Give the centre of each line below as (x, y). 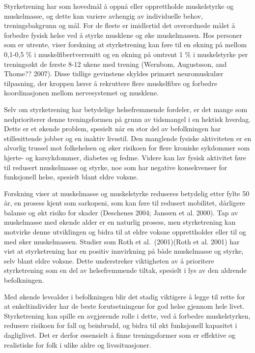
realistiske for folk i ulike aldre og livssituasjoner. (78, 344)
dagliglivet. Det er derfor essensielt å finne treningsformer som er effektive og (120, 335)
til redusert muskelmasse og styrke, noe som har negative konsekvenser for (116, 167)
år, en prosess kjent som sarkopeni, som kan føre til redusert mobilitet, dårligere (125, 203)
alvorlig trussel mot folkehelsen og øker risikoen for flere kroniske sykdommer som (127, 148)
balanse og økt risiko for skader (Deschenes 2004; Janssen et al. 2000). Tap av (121, 212)
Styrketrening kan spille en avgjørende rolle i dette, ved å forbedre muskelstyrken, (127, 315)
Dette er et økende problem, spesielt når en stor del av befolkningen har (113, 129)
